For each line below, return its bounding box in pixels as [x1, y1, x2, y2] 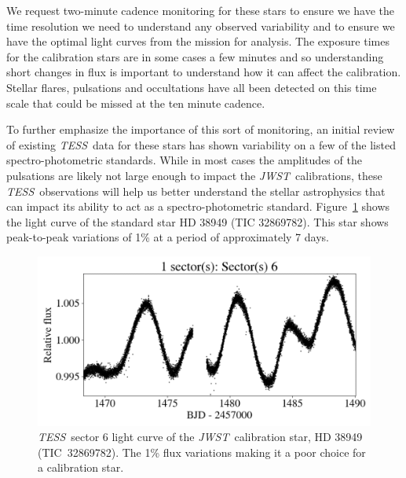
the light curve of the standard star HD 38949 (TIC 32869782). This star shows [6, 213, 389, 230]
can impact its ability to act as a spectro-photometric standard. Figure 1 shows [6, 198, 390, 215]
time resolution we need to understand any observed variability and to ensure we [6, 17, 395, 34]
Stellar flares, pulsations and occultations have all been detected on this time [6, 79, 377, 95]
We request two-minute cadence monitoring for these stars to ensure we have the [6, 2, 395, 18]
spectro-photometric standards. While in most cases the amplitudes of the [6, 152, 362, 168]
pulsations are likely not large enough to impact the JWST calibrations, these [6, 167, 382, 183]
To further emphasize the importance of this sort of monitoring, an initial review [6, 121, 395, 138]
